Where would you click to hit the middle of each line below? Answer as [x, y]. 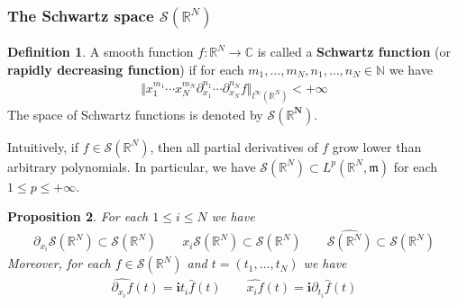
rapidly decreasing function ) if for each [126, 69]
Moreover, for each [59, 263]
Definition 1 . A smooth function [101, 52]
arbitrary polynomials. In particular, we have [132, 166]
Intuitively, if [43, 146]
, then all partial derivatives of [234, 146]
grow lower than [377, 146]
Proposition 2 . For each [78, 216]
